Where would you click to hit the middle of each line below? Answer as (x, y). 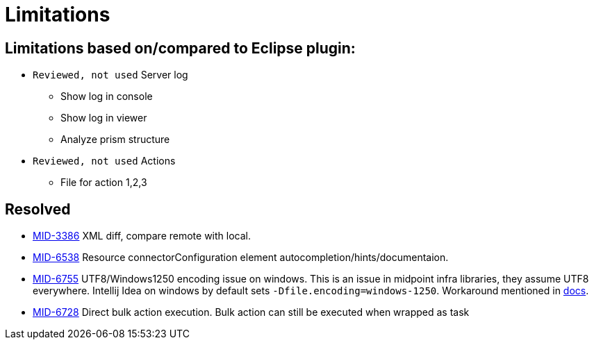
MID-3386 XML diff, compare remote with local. (142, 236)
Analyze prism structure (115, 140)
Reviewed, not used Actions (104, 161)
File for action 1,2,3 (104, 183)
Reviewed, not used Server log (110, 75)
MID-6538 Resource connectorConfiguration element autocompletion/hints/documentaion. (241, 258)
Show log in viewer (104, 118)
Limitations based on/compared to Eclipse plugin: (180, 48)
